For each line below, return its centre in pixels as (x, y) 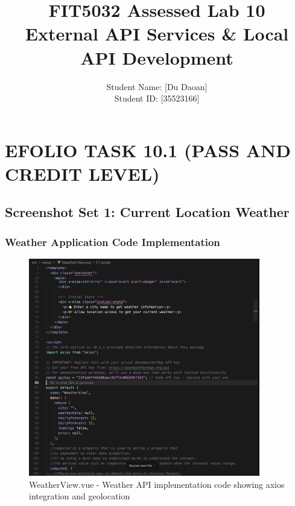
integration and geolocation (80, 496)
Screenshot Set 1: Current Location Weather (147, 212)
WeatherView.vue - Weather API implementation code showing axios (157, 484)
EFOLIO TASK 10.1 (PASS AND (148, 150)
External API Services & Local (157, 34)
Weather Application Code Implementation (113, 242)
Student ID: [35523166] (157, 98)
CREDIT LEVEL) (82, 173)
